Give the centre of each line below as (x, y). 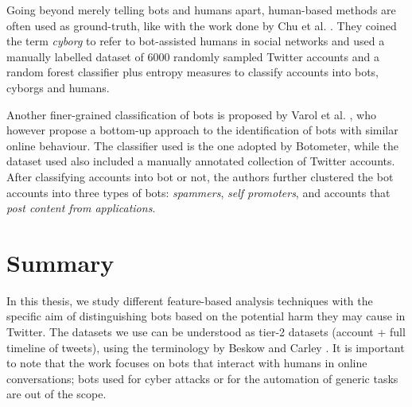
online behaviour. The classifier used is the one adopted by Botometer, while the (202, 145)
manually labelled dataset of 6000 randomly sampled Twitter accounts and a (193, 56)
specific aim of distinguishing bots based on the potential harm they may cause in (206, 316)
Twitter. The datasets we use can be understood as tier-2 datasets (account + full (206, 332)
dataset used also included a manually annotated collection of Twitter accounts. (201, 161)
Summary (60, 262)
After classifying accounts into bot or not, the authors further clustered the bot (200, 176)
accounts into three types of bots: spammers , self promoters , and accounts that (198, 192)
